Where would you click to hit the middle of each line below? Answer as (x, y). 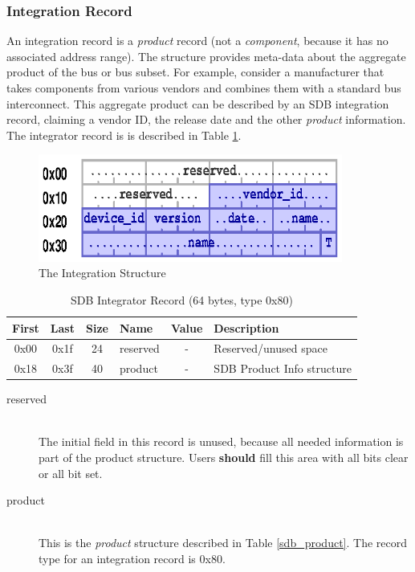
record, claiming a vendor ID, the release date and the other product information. (206, 119)
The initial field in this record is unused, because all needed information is (221, 441)
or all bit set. (71, 473)
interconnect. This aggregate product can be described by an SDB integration (198, 103)
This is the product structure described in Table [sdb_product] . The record (223, 543)
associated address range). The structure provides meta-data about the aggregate (206, 56)
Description (246, 327)
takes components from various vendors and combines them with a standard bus (204, 88)
